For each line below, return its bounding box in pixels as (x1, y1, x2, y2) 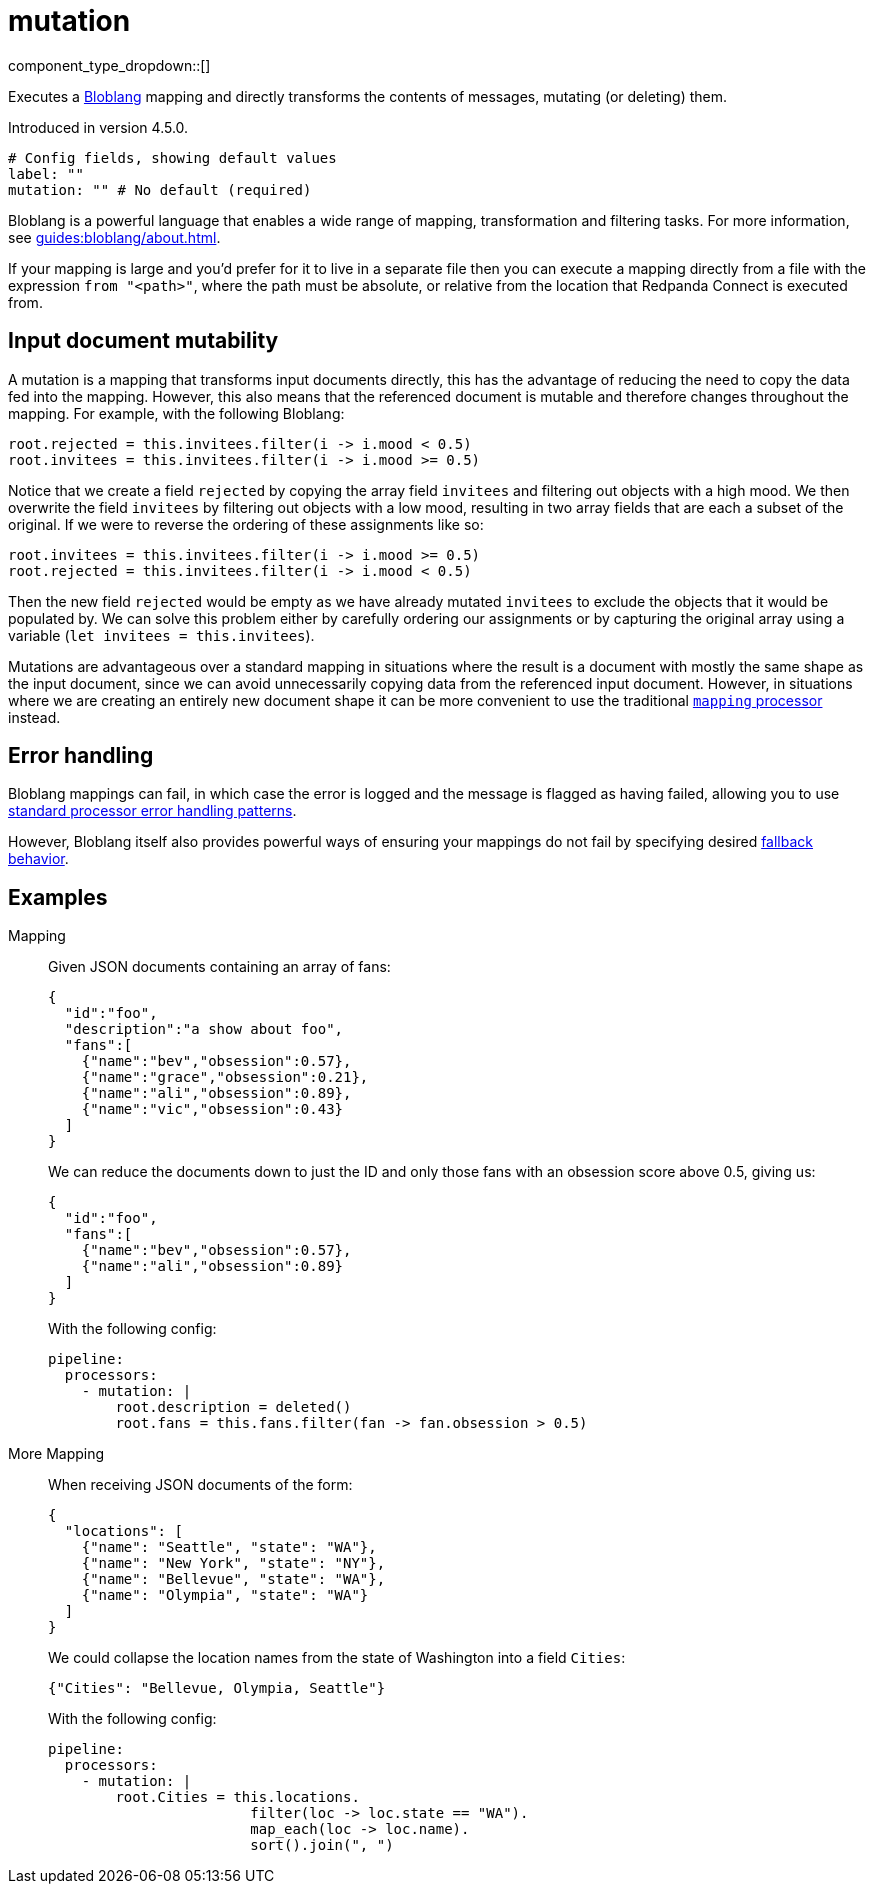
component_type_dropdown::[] (8, 56, 211, 74)
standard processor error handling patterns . (8, 802, 297, 820)
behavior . (8, 850, 69, 868)
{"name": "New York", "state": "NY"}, (81, 1555, 386, 1572)
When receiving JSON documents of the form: (48, 1476, 353, 1494)
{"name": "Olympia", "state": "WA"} (81, 1587, 369, 1604)
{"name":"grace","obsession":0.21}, (81, 1069, 369, 1086)
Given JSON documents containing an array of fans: (48, 958, 391, 976)
